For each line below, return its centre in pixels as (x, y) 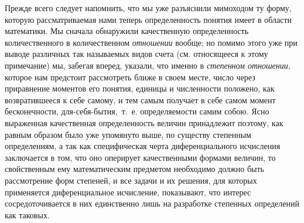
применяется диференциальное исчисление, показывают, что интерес (128, 192)
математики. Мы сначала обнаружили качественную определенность (127, 31)
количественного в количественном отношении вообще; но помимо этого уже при (151, 42)
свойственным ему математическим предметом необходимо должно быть (134, 169)
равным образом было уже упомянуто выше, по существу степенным (128, 134)
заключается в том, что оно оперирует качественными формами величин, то (140, 157)
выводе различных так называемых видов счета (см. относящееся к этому (136, 54)
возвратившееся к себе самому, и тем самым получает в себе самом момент (140, 99)
